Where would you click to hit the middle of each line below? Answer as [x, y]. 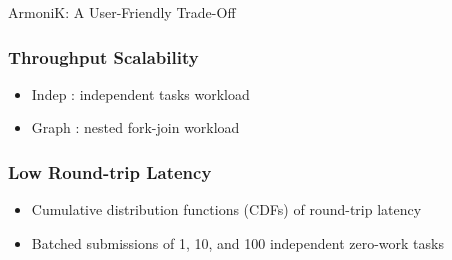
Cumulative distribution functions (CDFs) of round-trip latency [226, 209]
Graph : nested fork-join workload [135, 127]
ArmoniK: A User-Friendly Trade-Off [122, 12]
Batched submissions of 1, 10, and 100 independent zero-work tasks [237, 242]
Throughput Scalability [103, 56]
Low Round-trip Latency [110, 171]
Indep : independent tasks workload [140, 93]
